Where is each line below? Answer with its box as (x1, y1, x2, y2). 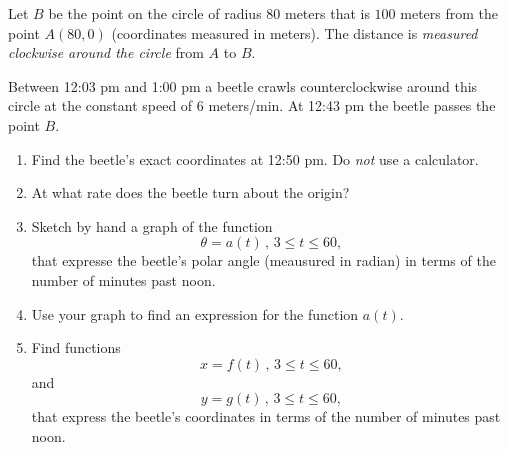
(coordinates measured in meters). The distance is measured (111, 22, 478, 43)
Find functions (31, 337, 121, 358)
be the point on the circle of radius (48, 3, 262, 23)
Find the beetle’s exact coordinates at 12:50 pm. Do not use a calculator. (31, 148, 479, 169)
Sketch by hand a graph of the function (31, 215, 273, 236)
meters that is (284, 3, 370, 23)
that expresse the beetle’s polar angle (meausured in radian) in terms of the (31, 250, 496, 271)
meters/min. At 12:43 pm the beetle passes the (208, 95, 496, 116)
